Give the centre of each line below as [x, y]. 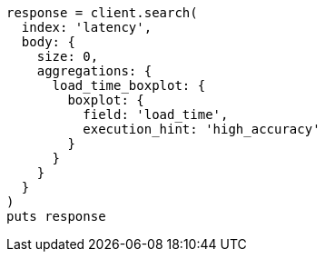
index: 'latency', [87, 27]
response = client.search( [102, 13]
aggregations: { [94, 71]
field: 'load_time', [156, 115]
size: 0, [68, 56]
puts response [56, 216]
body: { [48, 42]
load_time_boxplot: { [129, 85]
